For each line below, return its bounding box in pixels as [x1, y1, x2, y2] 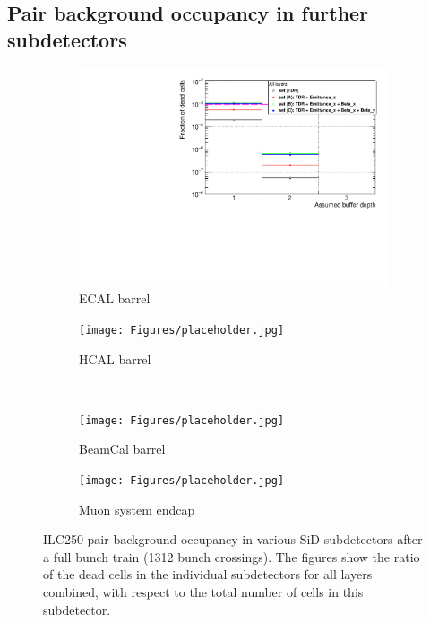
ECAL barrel [79, 289, 150, 308]
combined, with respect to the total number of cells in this [43, 583, 364, 601]
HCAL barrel [79, 349, 151, 368]
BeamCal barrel [79, 439, 166, 458]
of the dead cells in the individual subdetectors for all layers [43, 565, 373, 584]
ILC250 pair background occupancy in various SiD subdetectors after [43, 530, 423, 549]
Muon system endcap [79, 499, 195, 518]
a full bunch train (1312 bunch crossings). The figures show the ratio [43, 547, 420, 566]
